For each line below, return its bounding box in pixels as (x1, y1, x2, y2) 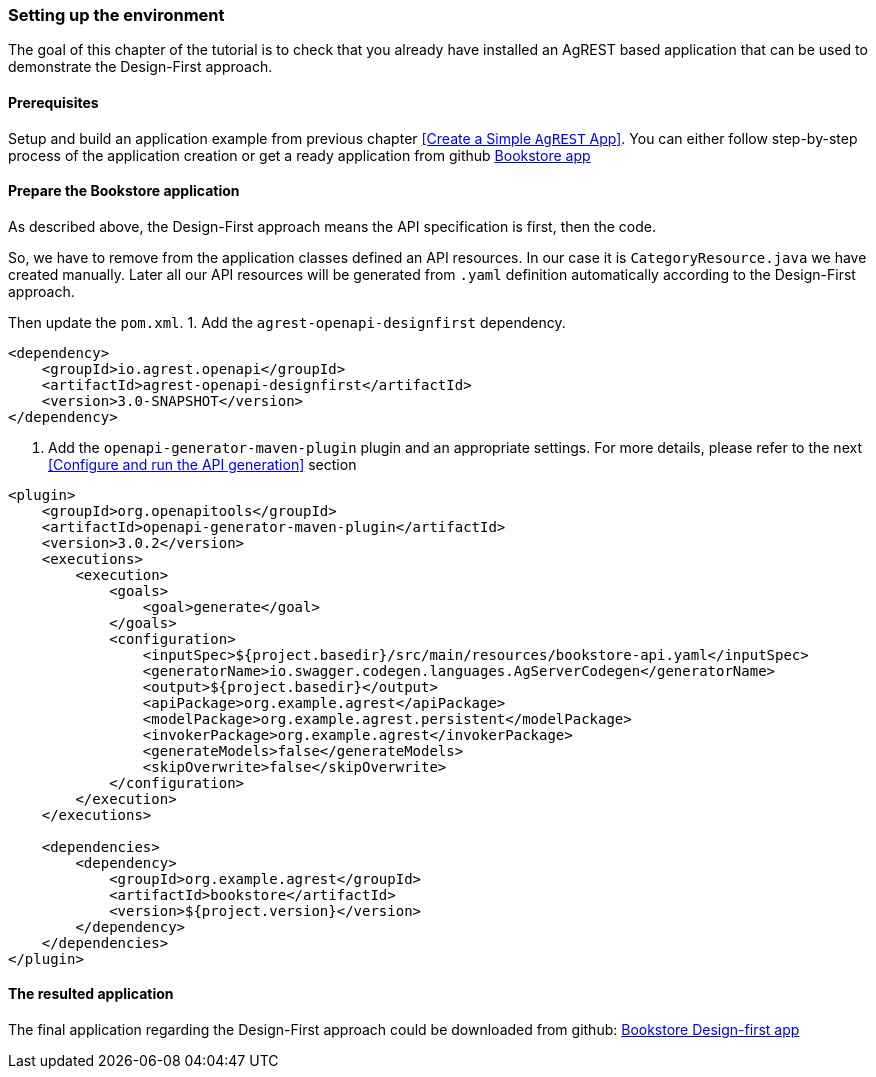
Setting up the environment (8, 5, 225, 25)
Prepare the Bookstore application (8, 182, 240, 200)
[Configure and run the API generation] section (48, 455, 357, 473)
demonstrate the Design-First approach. (8, 58, 273, 76)
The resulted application (8, 985, 174, 1003)
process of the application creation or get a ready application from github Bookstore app (8, 146, 591, 164)
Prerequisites (8, 93, 99, 111)
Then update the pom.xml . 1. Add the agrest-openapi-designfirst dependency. (8, 313, 566, 331)
